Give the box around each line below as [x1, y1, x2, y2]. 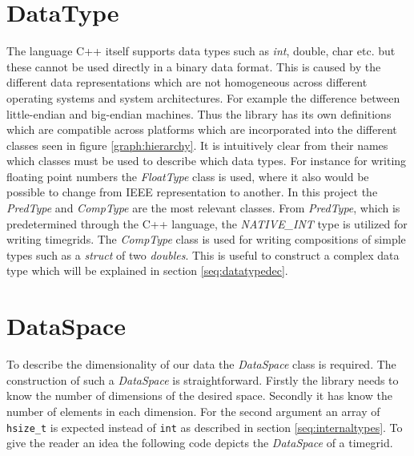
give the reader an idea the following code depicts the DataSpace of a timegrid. [6, 434, 393, 451]
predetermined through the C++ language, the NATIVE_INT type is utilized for [6, 215, 408, 232]
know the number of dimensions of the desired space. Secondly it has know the [6, 387, 392, 404]
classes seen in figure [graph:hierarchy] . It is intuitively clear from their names [6, 136, 388, 153]
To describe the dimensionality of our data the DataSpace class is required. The [6, 356, 396, 373]
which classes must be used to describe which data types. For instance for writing [6, 152, 407, 169]
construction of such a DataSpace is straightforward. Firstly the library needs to [6, 371, 399, 388]
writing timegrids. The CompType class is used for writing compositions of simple [6, 231, 406, 248]
